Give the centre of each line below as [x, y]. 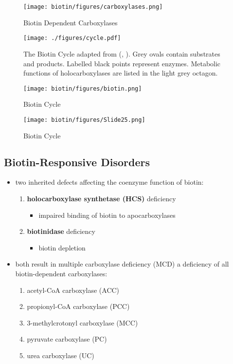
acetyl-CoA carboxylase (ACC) [73, 290]
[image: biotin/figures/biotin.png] [83, 88]
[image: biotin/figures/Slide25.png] [84, 120]
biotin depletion [62, 247]
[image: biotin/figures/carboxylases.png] [93, 7]
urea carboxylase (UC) [61, 355]
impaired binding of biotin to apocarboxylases [107, 215]
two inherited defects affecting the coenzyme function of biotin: [109, 182]
